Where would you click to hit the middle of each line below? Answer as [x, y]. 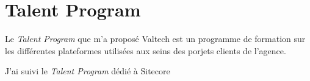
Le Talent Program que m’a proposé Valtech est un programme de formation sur [155, 39]
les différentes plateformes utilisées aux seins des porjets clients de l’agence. [146, 50]
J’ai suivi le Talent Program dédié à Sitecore [88, 71]
